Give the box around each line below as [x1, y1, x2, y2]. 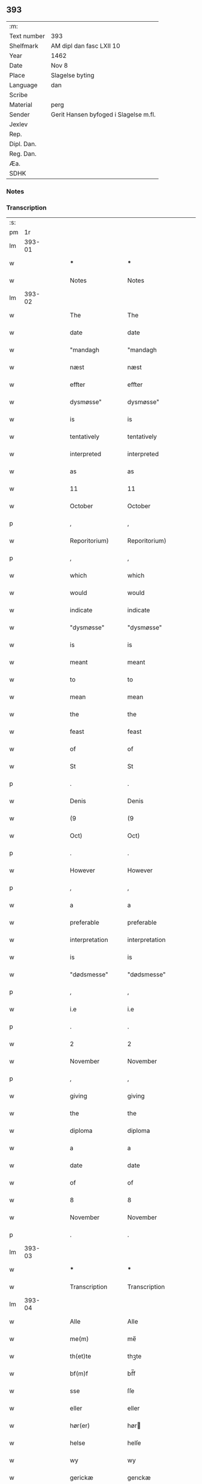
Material [9, 100, 32, 109]
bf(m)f [70, 1369, 88, 1378]
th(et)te [70, 1352, 91, 1360]
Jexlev [9, 120, 28, 129]
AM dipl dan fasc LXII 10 [50, 42, 120, 50]
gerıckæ [127, 1474, 151, 1482]
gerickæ [70, 1474, 94, 1482]
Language [9, 81, 38, 89]
